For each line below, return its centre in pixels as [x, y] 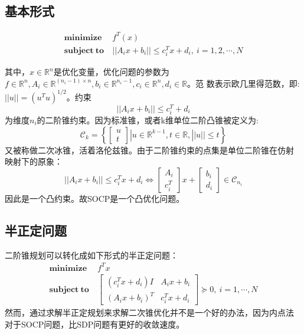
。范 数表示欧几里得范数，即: [243, 83]
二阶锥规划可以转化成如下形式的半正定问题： [91, 255]
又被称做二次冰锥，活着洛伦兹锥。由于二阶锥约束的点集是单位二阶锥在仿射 [149, 150]
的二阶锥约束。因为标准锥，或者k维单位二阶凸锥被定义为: [148, 119]
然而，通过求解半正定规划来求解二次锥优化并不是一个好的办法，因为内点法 [149, 312]
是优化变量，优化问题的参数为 [111, 71]
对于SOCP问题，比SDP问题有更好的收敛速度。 [95, 324]
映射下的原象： [34, 161]
